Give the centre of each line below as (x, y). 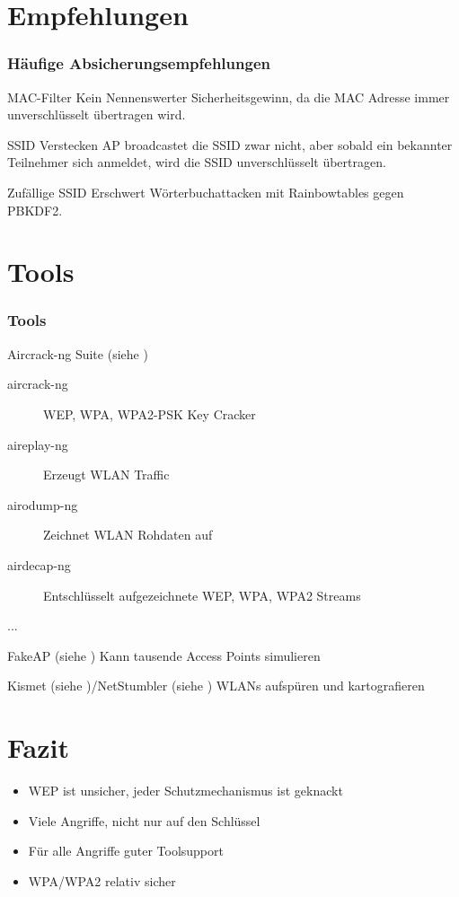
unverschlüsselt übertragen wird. (97, 114)
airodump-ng (43, 504)
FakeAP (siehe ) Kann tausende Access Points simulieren (164, 655)
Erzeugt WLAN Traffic (106, 475)
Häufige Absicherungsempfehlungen (139, 63)
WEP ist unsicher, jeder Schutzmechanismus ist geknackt (185, 790)
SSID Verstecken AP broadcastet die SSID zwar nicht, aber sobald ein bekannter (230, 144)
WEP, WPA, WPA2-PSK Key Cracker (150, 413)
